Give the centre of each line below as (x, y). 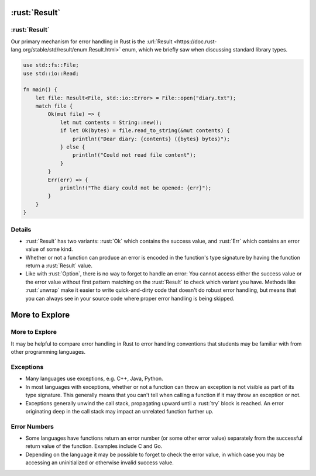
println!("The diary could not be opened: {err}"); (136, 188)
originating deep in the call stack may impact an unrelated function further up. (119, 411)
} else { (73, 147)
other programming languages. (48, 352)
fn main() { (40, 90)
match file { (54, 106)
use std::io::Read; (51, 73)
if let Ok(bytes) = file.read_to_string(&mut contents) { (145, 131)
